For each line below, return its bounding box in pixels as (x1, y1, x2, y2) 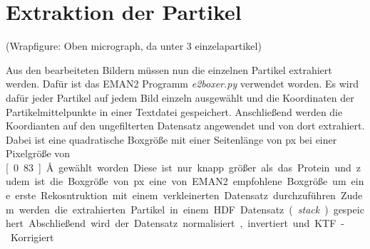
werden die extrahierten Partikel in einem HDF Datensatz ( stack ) (19, 201, 329, 216)
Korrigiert (10, 229, 54, 244)
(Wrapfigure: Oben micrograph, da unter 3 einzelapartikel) (6, 38, 262, 53)
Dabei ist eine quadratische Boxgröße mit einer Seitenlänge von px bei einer (6, 132, 337, 147)
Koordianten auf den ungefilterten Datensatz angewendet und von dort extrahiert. (6, 118, 365, 133)
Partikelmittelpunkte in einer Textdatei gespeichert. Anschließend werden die (6, 104, 343, 119)
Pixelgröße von (6, 146, 71, 161)
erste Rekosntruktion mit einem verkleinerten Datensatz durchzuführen (15, 188, 336, 203)
